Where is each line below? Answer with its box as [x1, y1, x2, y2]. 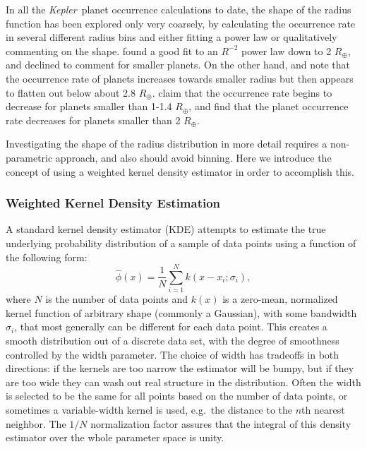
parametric [6, 150, 53, 164]
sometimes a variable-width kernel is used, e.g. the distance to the [6, 402, 293, 417]
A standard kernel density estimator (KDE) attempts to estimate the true [6, 222, 326, 237]
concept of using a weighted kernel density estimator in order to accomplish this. [6, 164, 355, 179]
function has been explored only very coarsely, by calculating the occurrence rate [6, 16, 356, 30]
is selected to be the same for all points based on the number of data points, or [6, 388, 348, 403]
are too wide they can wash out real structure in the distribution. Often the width [6, 374, 361, 389]
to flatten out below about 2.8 [6, 85, 136, 100]
